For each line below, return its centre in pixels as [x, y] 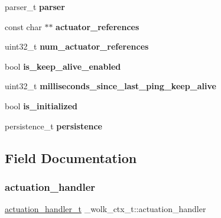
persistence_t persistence [53, 126]
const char [23, 26]
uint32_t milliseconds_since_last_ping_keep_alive [110, 86]
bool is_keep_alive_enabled [63, 66]
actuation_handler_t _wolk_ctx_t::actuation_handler [105, 209]
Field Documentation [71, 157]
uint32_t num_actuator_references [77, 46]
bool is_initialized [41, 105]
